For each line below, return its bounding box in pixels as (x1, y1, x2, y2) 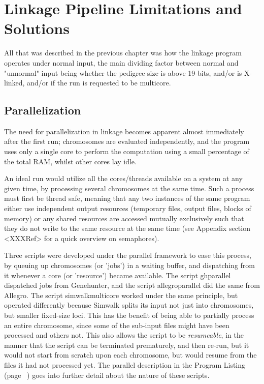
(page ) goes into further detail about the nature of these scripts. (4, 369, 210, 380)
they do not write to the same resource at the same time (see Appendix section (4, 223, 250, 233)
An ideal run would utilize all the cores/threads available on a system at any (4, 173, 243, 184)
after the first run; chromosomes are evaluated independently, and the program (4, 136, 250, 146)
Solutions (4, 18, 70, 39)
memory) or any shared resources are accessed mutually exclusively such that (4, 213, 244, 223)
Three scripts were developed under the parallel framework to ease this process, (4, 250, 251, 260)
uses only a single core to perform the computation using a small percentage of (4, 146, 249, 157)
